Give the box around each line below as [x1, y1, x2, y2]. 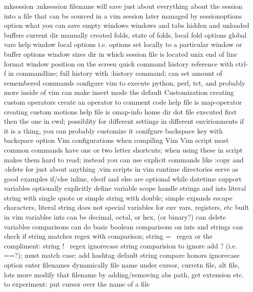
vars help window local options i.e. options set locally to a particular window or [4, 39, 242, 49]
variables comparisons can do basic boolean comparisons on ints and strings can [4, 221, 243, 231]
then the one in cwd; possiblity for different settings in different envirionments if [4, 116, 244, 126]
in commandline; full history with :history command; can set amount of [8, 68, 222, 78]
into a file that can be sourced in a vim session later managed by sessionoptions [4, 10, 242, 21]
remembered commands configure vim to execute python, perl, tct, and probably [4, 77, 246, 88]
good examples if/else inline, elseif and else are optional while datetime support [4, 173, 242, 183]
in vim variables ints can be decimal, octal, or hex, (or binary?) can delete [4, 212, 226, 222]
